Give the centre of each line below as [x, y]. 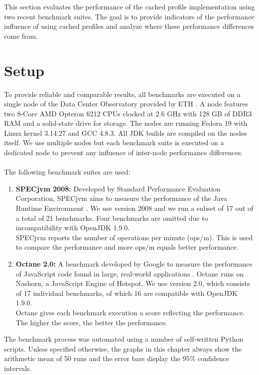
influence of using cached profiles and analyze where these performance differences [129, 26]
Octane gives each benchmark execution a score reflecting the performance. [130, 312]
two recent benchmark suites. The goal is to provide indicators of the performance [129, 16]
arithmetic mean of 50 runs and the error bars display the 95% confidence [117, 358]
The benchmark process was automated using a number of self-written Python [124, 339]
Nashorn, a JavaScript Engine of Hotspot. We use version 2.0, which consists [133, 283]
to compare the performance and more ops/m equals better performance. [127, 247]
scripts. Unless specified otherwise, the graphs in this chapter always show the [123, 348]
